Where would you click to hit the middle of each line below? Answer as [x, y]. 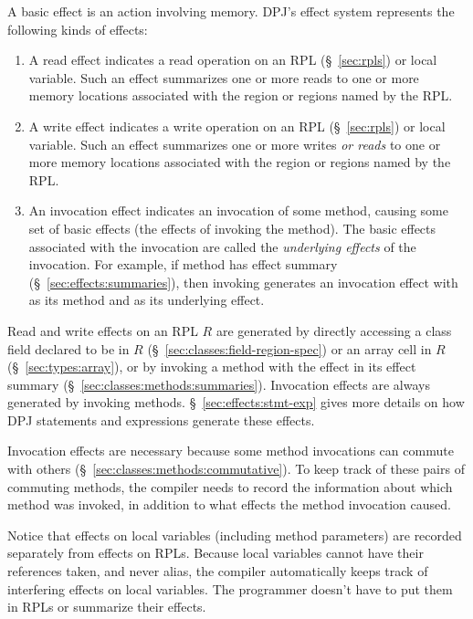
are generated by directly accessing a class [334, 330]
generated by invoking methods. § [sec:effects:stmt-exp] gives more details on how [236, 402]
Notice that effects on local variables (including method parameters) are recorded [235, 535]
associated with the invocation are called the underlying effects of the [222, 246]
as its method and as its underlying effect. [147, 300]
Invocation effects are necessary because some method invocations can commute [231, 451]
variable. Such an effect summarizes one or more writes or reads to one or [235, 144]
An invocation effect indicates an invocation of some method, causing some [238, 210]
